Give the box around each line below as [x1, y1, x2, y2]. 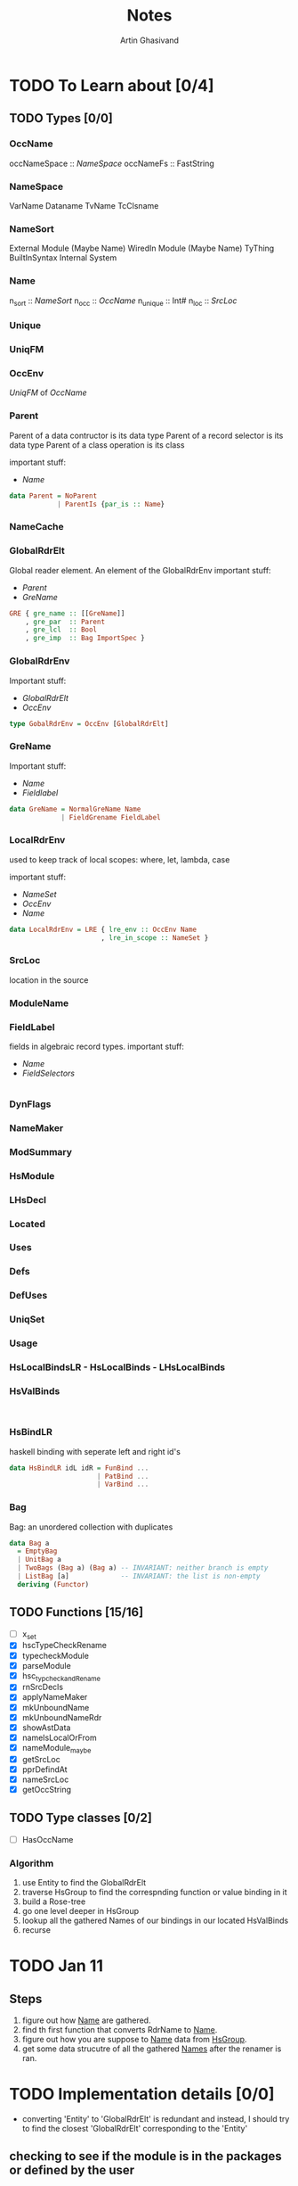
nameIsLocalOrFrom [21, 1732, 97, 1743]
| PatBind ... [96, 1472, 149, 1481]
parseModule [21, 1660, 71, 1670]
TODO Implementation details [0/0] [9, 2084, 275, 2105]
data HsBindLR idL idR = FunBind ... [9, 1464, 149, 1472]
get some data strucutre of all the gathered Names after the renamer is [21, 2043, 282, 2054]
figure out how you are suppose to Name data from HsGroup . [21, 2034, 247, 2045]
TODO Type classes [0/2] [9, 1811, 153, 1826]
